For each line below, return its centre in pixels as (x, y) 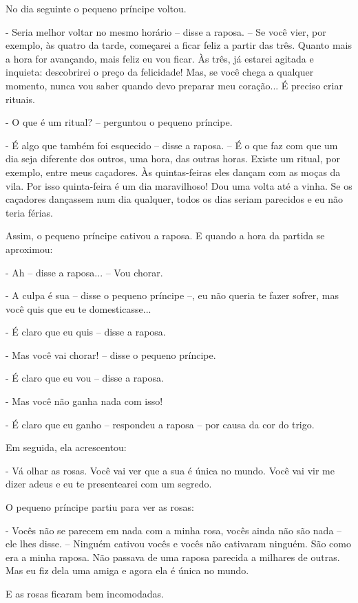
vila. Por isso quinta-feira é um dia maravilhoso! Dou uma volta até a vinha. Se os (179, 185)
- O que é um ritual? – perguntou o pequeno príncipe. (119, 122)
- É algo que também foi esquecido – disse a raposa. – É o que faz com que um (172, 145)
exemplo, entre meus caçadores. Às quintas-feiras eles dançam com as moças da (173, 172)
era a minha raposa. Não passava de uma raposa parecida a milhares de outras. (173, 557)
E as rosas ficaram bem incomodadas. (85, 593)
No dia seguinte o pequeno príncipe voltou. (96, 8)
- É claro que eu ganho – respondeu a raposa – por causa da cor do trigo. (160, 424)
